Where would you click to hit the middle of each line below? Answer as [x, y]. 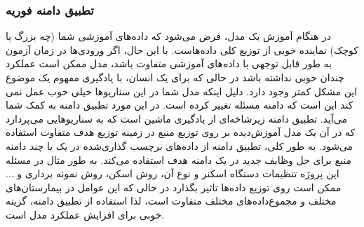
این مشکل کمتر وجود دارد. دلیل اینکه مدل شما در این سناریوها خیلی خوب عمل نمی [182, 91]
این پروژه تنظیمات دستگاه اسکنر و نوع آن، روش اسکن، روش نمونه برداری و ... [173, 173]
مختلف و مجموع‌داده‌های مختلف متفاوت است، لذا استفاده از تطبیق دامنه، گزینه [171, 201]
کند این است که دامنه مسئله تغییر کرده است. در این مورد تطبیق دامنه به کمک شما [180, 105]
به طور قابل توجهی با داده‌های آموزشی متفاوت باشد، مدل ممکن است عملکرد [169, 63]
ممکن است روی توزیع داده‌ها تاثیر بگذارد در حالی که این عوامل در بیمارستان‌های [174, 187]
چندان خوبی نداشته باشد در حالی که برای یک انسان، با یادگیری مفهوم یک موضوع [175, 77]
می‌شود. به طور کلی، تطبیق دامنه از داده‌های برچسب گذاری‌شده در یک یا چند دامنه [180, 145]
